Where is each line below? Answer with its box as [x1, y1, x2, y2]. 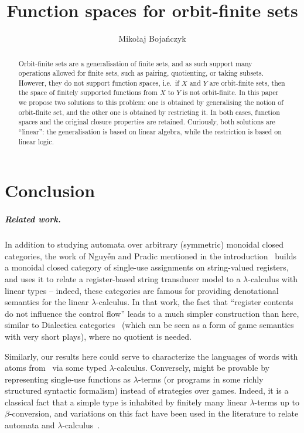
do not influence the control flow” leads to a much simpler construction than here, [5, 307, 299, 319]
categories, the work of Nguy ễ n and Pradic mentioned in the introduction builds [5, 249, 296, 262]
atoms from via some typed [5, 361, 107, 374]
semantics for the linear [5, 296, 89, 308]
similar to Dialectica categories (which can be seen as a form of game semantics [5, 319, 294, 331]
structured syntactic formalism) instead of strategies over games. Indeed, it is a [5, 384, 289, 397]
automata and [5, 419, 55, 431]
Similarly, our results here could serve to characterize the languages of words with [5, 350, 298, 362]
